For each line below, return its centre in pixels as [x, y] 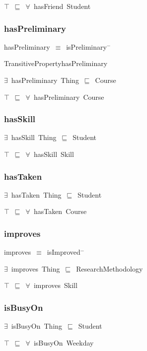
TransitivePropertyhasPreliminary [56, 63]
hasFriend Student [62, 6]
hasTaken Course [60, 211]
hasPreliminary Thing [45, 80]
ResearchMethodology [110, 268]
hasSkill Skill [54, 154]
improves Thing [36, 268]
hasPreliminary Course [69, 97]
